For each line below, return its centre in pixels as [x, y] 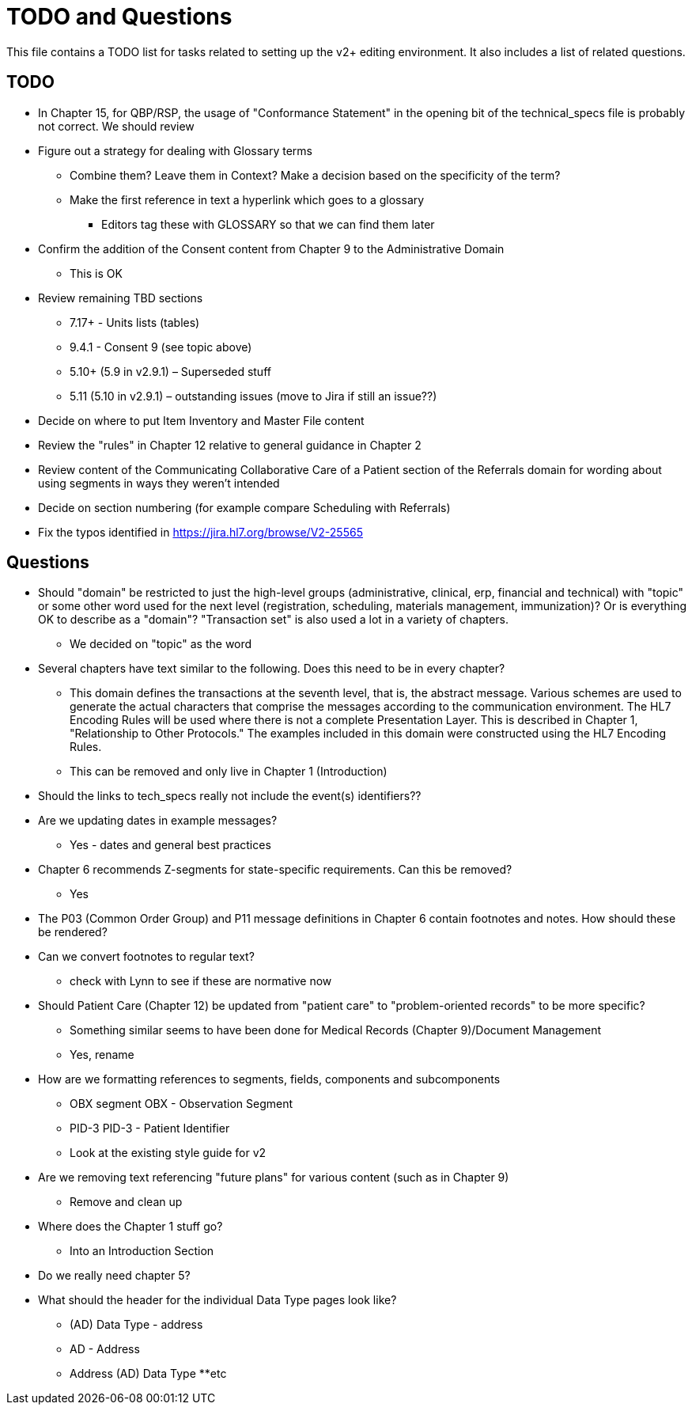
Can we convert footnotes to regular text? [146, 957]
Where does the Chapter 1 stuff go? [130, 1227]
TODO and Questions [119, 17]
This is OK [96, 273]
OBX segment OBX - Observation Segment [181, 1104]
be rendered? [73, 932]
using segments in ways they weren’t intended [159, 483]
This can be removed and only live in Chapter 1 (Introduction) [229, 772]
